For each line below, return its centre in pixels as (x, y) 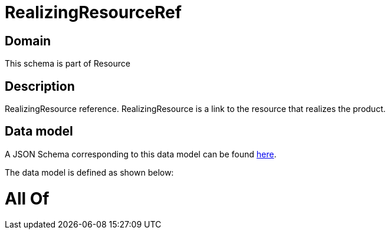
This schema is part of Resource (68, 64)
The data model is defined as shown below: (89, 172)
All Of (27, 198)
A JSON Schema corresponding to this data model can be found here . (141, 154)
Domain (28, 41)
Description (40, 86)
